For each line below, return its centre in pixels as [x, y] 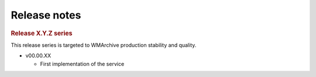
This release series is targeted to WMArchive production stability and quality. [104, 45]
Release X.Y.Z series [42, 33]
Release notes [46, 15]
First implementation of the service [82, 64]
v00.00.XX [38, 56]
